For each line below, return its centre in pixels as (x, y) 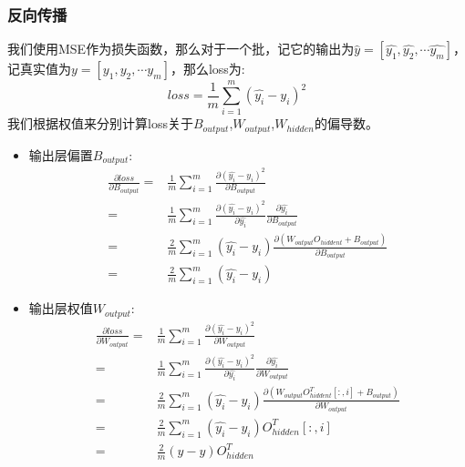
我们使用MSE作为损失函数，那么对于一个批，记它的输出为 (181, 49)
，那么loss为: (207, 69)
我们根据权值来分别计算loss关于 (100, 123)
